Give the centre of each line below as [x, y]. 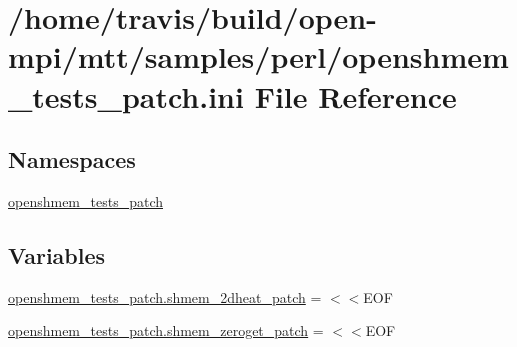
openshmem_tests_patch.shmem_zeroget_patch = [166, 330]
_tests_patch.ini [126, 95]
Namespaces [72, 159]
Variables [57, 254]
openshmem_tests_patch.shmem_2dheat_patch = [165, 296]
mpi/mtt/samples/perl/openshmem [258, 56]
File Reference [355, 95]
